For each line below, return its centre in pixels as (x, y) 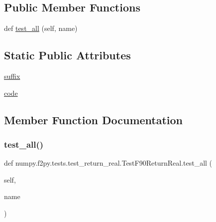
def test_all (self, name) (41, 28)
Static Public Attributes (67, 55)
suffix (12, 76)
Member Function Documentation (94, 119)
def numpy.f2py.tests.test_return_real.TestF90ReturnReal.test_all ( (108, 163)
